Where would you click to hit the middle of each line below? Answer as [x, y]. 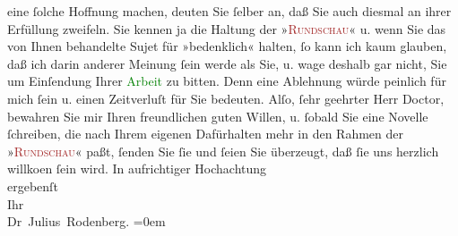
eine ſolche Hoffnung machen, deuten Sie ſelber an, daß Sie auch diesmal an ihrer [229, 11]
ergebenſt [33, 185]
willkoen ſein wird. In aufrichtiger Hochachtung [137, 169]
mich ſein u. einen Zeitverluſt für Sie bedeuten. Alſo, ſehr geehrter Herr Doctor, [226, 98]
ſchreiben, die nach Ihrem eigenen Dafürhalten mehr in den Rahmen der [205, 134]
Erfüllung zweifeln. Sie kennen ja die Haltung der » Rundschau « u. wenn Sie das [227, 28]
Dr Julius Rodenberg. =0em [86, 221]
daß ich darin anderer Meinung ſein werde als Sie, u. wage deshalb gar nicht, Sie [227, 63]
